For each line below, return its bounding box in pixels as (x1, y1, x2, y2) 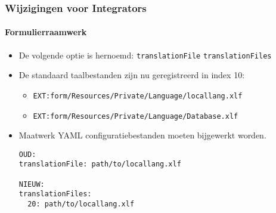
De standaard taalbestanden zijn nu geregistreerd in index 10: (18, 69, 245, 81)
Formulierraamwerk (5, 26, 87, 38)
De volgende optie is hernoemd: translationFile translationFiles (18, 48, 272, 61)
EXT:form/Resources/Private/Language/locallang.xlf (33, 91, 243, 100)
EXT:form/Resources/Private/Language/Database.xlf (33, 112, 238, 121)
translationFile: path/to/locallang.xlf (18, 160, 181, 169)
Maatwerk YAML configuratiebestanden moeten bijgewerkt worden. (18, 129, 266, 141)
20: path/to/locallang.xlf (27, 200, 135, 209)
